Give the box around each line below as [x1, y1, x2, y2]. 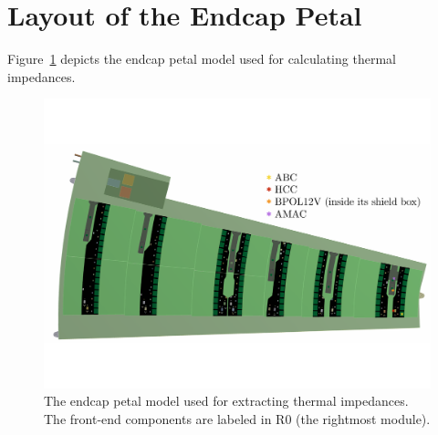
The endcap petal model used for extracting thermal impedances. [44, 391, 409, 410]
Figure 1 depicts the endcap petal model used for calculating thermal [7, 49, 396, 68]
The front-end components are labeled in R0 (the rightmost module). [44, 409, 431, 429]
